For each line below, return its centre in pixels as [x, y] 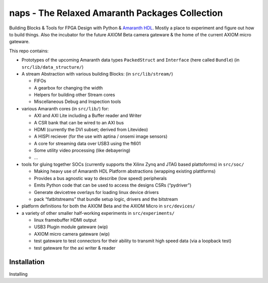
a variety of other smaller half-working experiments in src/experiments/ [98, 213]
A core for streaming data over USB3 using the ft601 [87, 143]
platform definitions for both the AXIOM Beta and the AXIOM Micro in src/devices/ [108, 206]
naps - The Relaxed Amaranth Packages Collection [116, 13]
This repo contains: [29, 51]
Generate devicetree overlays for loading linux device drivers [96, 192]
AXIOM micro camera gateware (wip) [72, 234]
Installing [18, 274]
